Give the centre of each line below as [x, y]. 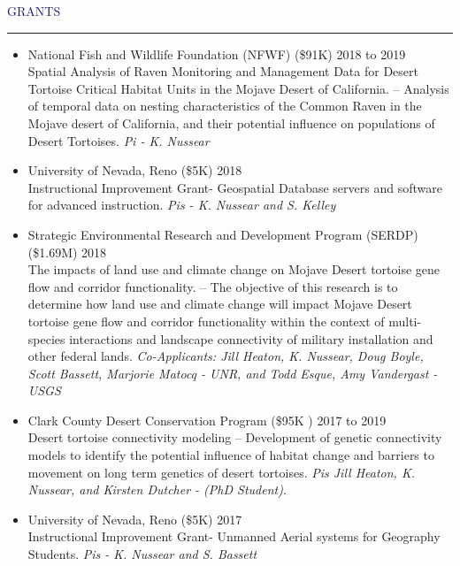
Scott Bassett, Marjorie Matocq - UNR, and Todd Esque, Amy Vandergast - [233, 373]
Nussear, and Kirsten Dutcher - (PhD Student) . [157, 490]
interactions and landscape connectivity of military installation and [251, 338]
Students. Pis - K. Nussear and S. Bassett [142, 554]
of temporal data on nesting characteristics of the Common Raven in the [225, 106]
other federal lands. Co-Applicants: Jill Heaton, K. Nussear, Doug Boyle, [226, 356]
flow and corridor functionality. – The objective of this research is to [213, 286]
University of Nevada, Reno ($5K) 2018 [135, 170]
